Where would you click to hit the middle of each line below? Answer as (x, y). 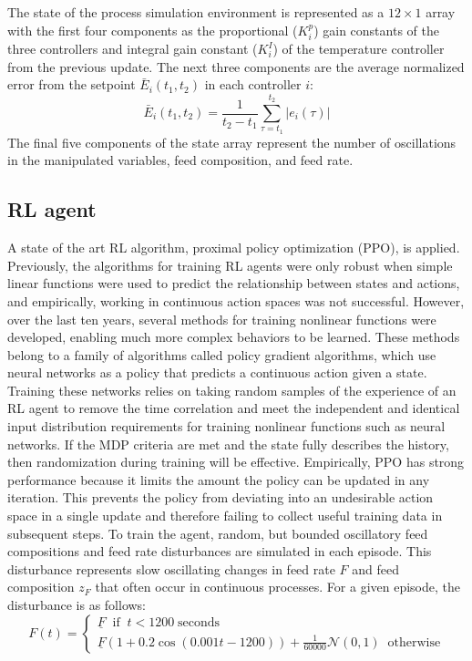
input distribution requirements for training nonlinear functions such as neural (226, 426)
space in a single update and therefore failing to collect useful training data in (225, 516)
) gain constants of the (376, 30)
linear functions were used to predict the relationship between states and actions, (234, 283)
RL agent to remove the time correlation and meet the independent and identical (234, 408)
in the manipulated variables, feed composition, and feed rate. (180, 160)
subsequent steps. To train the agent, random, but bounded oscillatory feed (218, 533)
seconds (199, 622)
